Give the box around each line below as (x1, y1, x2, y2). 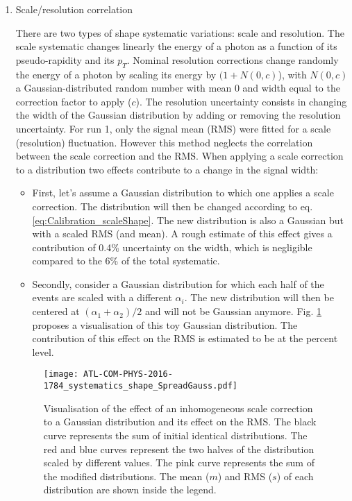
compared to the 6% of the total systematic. (32, 253, 220, 268)
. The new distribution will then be (184, 290, 334, 305)
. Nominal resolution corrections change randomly (126, 52, 339, 67)
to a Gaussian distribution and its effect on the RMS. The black (43, 414, 317, 429)
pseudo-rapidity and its (15, 52, 115, 67)
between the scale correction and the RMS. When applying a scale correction (15, 148, 344, 163)
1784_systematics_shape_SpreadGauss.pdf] (43, 381, 237, 391)
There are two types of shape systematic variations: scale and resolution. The (15, 25, 344, 40)
